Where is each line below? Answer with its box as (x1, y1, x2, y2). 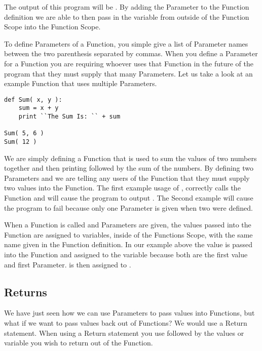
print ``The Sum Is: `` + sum (18, 113, 121, 121)
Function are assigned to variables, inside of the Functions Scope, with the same (4, 229, 253, 240)
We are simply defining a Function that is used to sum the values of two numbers (4, 152, 257, 163)
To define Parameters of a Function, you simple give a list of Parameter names (4, 38, 248, 49)
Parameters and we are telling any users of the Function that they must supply (4, 172, 250, 183)
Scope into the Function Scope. (4, 21, 101, 32)
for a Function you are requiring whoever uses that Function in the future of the (4, 58, 253, 68)
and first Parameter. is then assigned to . (4, 259, 131, 269)
